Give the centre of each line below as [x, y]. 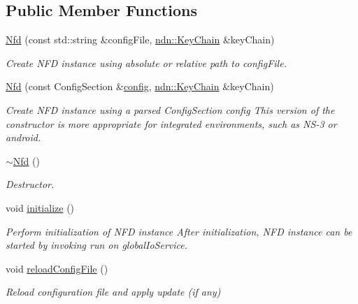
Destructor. [30, 184]
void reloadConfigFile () [57, 268]
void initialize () [40, 207]
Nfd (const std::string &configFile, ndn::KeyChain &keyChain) [140, 39]
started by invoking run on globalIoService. [97, 245]
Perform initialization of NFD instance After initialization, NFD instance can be [179, 231]
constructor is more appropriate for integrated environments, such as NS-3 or [171, 123]
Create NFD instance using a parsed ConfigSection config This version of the [170, 109]
